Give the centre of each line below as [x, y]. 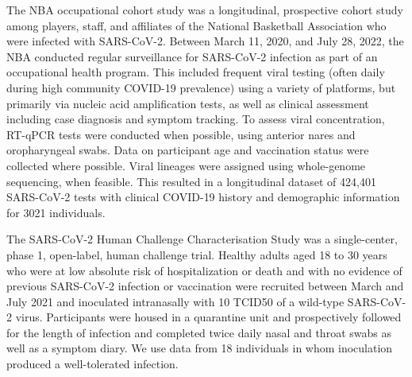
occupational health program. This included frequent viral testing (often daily [196, 72]
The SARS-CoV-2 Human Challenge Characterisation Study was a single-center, [202, 239]
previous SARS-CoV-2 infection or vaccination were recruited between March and [205, 286]
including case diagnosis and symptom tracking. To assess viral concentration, [196, 119]
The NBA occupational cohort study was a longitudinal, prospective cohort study [205, 10]
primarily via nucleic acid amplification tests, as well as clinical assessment [188, 103]
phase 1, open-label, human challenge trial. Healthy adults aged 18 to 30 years [197, 254]
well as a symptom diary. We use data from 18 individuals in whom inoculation [200, 348]
